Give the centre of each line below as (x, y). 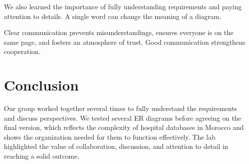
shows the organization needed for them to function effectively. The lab (110, 137)
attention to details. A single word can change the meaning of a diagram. (113, 16)
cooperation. (22, 51)
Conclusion (41, 85)
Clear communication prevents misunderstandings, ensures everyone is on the (119, 32)
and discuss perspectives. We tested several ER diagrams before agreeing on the (123, 118)
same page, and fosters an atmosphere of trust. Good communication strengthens (125, 42)
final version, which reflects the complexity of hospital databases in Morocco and (124, 127)
